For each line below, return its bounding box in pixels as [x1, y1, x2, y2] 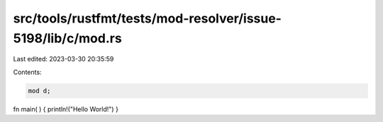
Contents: [13, 68, 42, 76]
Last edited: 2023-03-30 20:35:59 [13, 55, 114, 63]
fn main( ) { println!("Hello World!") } [13, 104, 118, 113]
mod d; [28, 87, 51, 94]
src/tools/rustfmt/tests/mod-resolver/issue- [13, 11, 282, 26]
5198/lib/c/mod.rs [13, 30, 122, 46]
